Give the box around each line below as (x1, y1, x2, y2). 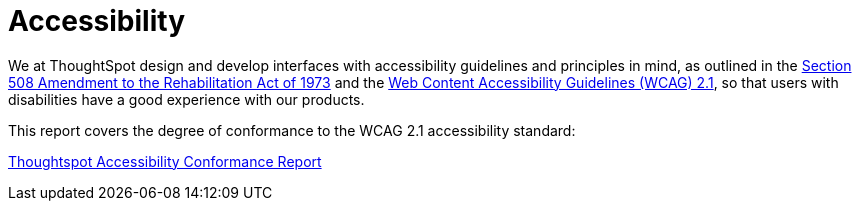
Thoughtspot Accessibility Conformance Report (8, 152, 322, 170)
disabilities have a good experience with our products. (8, 90, 365, 108)
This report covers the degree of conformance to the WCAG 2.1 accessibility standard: (8, 121, 576, 139)
